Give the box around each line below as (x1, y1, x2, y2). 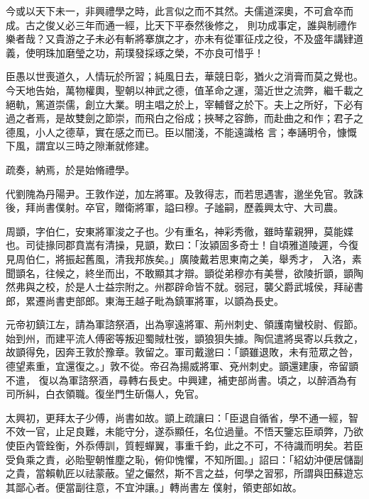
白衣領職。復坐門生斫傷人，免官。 (45, 386, 204, 401)
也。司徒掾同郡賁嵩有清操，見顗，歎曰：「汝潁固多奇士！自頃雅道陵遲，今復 (6, 237, 358, 252)
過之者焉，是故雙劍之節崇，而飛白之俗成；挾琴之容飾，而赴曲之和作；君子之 (6, 111, 363, 125)
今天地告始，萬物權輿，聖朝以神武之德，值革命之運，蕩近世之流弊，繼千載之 (6, 82, 363, 97)
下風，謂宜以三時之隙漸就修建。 (6, 138, 155, 153)
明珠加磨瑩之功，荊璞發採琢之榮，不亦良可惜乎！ (35, 45, 264, 60)
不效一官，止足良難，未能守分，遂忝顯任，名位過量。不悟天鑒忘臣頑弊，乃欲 (6, 424, 363, 439)
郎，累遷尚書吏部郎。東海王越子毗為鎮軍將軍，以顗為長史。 (6, 293, 284, 308)
